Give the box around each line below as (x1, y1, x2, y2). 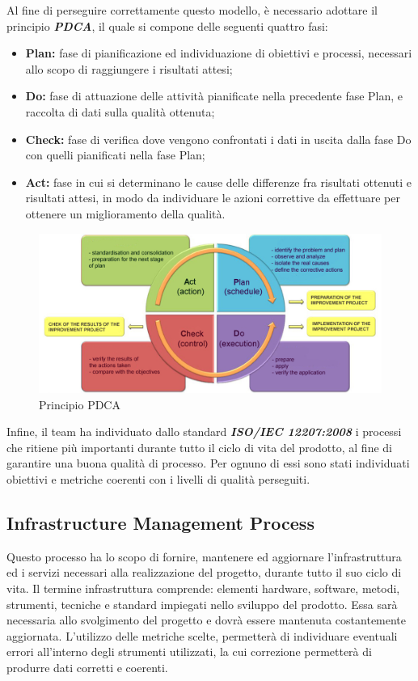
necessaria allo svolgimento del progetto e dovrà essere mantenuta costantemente (6, 611, 407, 628)
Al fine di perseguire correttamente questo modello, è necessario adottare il (6, 2, 378, 18)
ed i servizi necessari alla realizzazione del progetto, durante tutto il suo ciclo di (6, 564, 402, 581)
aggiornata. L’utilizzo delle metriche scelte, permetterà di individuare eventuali (6, 627, 398, 644)
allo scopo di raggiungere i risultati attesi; (25, 60, 233, 77)
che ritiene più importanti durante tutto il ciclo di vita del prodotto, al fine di (6, 438, 392, 455)
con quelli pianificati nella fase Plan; (25, 146, 205, 163)
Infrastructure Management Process (6, 510, 315, 535)
